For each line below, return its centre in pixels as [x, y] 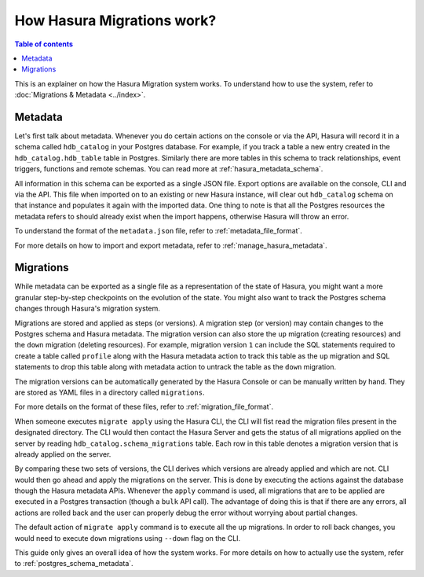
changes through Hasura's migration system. [87, 309]
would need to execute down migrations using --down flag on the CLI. [128, 538]
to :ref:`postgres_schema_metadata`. [74, 564]
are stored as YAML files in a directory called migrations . [110, 392]
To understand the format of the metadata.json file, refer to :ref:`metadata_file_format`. [158, 231]
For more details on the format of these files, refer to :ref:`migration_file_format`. [144, 407]
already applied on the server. [63, 454]
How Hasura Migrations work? [115, 20]
